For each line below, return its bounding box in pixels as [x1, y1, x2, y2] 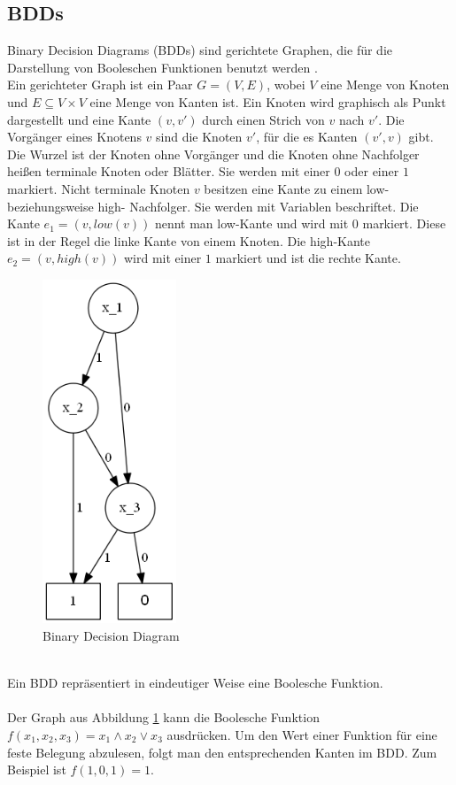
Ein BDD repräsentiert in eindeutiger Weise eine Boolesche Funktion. [7, 673, 383, 692]
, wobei [267, 75, 305, 94]
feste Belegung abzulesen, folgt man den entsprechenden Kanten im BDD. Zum [7, 743, 437, 761]
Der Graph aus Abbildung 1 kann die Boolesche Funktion [7, 708, 320, 727]
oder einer [344, 162, 399, 181]
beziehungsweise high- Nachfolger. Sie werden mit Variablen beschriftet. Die [7, 196, 419, 215]
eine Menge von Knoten [321, 75, 450, 94]
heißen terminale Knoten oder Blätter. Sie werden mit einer [7, 162, 330, 181]
